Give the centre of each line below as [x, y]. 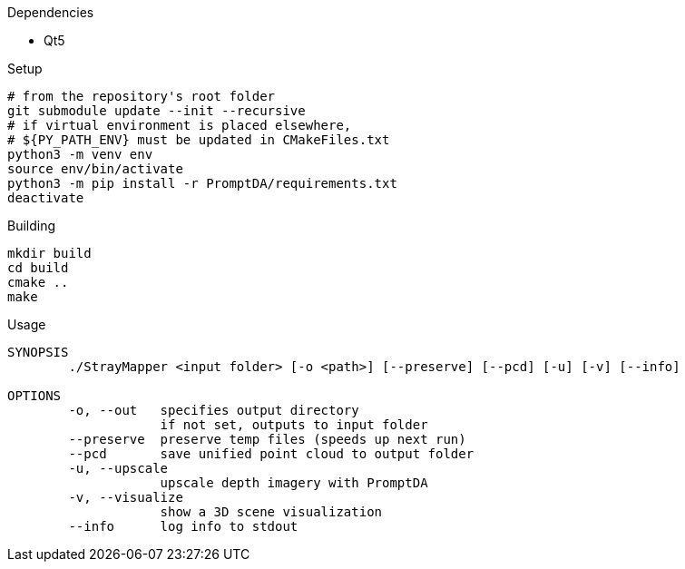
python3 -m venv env [80, 154]
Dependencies [51, 12]
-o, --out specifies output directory [214, 410]
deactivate [46, 198]
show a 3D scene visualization [271, 512]
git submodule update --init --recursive [157, 111]
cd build [38, 268]
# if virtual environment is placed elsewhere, [180, 125]
